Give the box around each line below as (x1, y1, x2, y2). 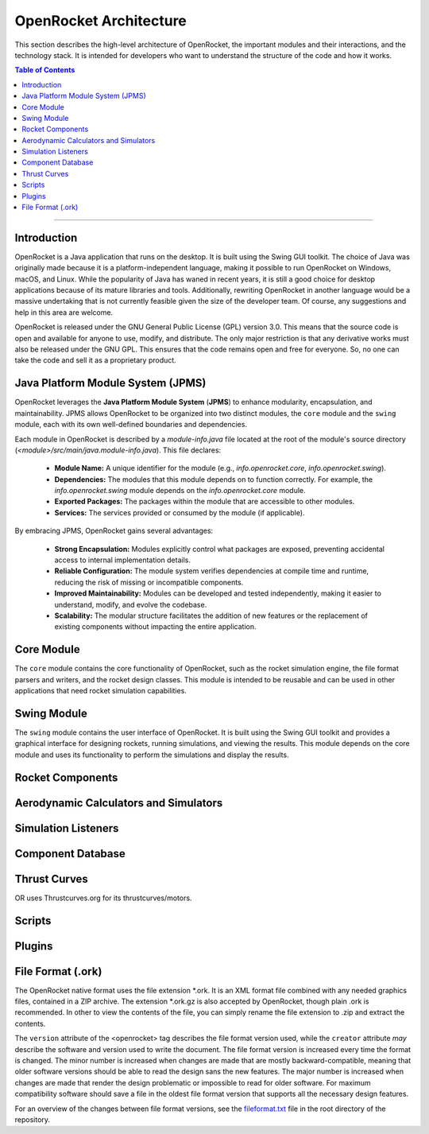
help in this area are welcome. (14, 307, 114, 317)
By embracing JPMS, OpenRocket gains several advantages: (14, 526, 214, 536)
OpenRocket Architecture (14, 12, 187, 29)
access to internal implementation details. (54, 555, 191, 565)
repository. (14, 1114, 51, 1124)
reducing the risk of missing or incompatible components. (54, 577, 244, 587)
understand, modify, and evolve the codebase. (54, 600, 207, 609)
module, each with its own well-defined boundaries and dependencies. (14, 420, 248, 429)
